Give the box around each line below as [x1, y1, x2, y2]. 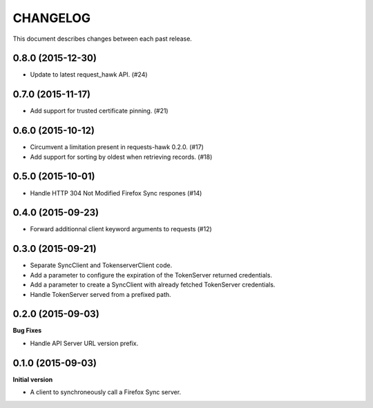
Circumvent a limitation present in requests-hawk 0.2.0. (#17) [30, 143, 204, 151]
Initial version [12, 375, 53, 383]
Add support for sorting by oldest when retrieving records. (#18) [30, 153, 213, 161]
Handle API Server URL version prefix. [30, 339, 139, 347]
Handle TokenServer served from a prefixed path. [30, 290, 172, 298]
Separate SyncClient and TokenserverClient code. [30, 261, 173, 269]
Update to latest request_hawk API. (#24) [30, 70, 148, 79]
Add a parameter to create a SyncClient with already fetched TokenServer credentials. [30, 280, 276, 289]
